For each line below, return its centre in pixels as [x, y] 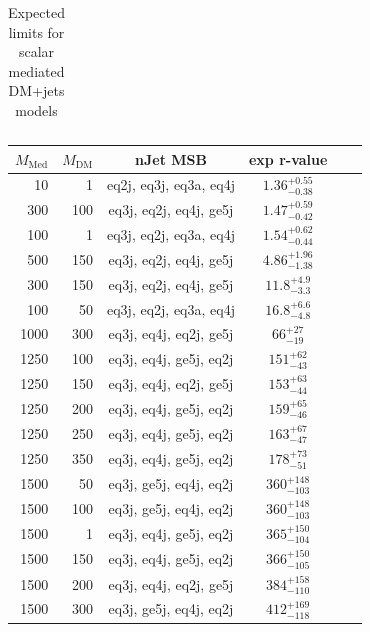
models [36, 109]
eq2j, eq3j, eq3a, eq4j [171, 184]
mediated [36, 70]
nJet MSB [171, 158]
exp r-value [288, 158]
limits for [36, 31]
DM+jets [36, 90]
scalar [36, 51]
